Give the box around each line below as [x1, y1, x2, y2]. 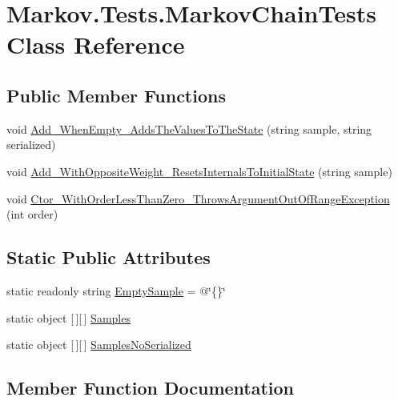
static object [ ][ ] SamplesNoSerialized [6, 336, 191, 353]
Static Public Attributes [6, 245, 211, 270]
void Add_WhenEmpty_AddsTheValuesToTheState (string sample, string [6, 120, 372, 137]
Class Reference [6, 28, 185, 61]
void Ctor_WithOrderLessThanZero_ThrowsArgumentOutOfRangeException [6, 190, 390, 207]
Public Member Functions [6, 82, 226, 107]
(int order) [6, 206, 58, 223]
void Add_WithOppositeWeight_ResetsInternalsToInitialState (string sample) [6, 162, 392, 179]
